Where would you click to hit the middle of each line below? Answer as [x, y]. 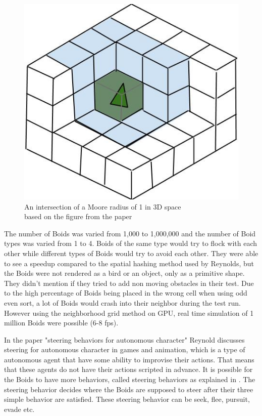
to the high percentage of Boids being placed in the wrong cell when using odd [126, 293]
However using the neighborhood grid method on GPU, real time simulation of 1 [129, 313]
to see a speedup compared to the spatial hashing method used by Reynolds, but [129, 263]
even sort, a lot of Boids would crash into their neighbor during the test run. [122, 302]
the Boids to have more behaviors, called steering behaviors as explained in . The [130, 379]
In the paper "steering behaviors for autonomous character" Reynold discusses [124, 339]
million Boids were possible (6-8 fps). [61, 323]
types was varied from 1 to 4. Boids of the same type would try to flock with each [131, 243]
